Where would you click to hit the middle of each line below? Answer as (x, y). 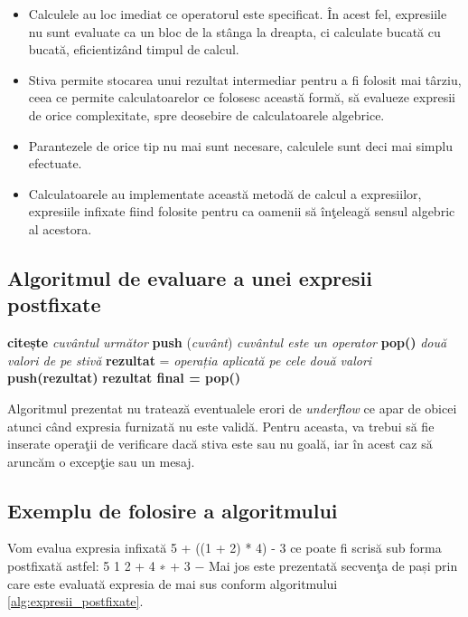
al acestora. (60, 228)
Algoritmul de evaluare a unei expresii (190, 277)
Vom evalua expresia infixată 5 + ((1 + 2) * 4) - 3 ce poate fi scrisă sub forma (225, 548)
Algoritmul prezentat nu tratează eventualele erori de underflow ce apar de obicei (232, 408)
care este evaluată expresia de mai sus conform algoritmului (173, 583)
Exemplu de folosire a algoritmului (173, 510)
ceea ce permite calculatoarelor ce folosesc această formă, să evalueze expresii (242, 97)
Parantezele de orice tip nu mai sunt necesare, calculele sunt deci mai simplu (240, 145)
